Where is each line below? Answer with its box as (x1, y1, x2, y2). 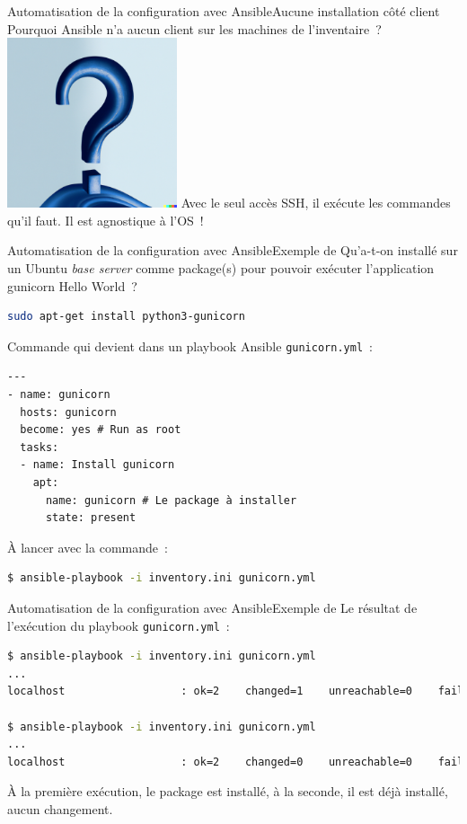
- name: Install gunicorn (20, 458, 175, 472)
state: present (45, 511, 137, 525)
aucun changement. (7, 799, 113, 818)
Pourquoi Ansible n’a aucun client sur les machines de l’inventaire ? (7, 19, 382, 38)
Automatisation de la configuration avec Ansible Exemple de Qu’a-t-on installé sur (7, 241, 458, 260)
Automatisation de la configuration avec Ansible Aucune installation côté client (7, 2, 440, 20)
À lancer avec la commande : (7, 537, 168, 556)
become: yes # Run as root (20, 423, 181, 437)
